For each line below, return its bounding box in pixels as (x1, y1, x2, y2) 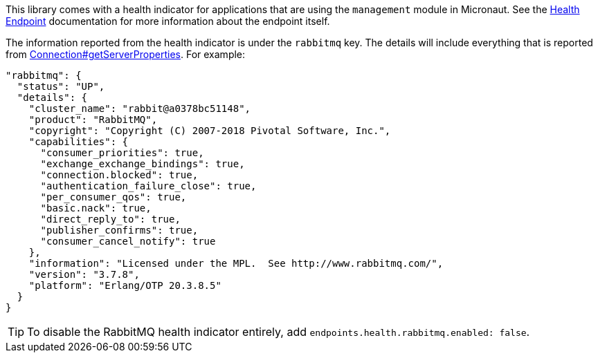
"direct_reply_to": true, (40, 214, 181, 225)
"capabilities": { (28, 136, 129, 147)
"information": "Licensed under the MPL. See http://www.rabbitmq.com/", (28, 258, 444, 269)
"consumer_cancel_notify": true (40, 236, 216, 247)
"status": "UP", (17, 81, 105, 92)
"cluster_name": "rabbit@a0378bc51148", (28, 103, 251, 114)
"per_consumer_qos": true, (40, 191, 187, 202)
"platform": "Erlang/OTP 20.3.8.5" (28, 280, 221, 291)
